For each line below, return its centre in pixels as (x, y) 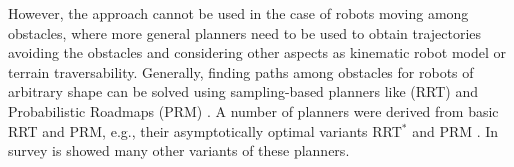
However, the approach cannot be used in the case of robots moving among (238, 13)
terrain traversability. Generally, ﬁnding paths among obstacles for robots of (241, 71)
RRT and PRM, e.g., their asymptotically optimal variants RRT (205, 130)
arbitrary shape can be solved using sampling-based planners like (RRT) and (243, 91)
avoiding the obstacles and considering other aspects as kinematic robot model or (257, 52)
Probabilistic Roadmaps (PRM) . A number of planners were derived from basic (253, 110)
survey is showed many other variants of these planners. (179, 150)
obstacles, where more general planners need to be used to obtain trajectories (245, 32)
